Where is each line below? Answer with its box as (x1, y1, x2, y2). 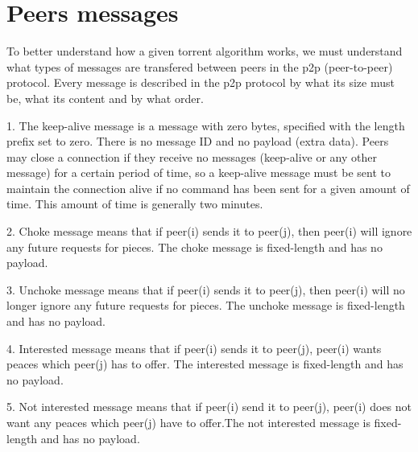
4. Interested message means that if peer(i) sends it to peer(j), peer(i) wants (6, 339, 382, 356)
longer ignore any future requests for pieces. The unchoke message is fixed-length (6, 297, 405, 314)
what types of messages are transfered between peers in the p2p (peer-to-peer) (6, 58, 393, 75)
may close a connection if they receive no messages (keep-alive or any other (6, 148, 377, 165)
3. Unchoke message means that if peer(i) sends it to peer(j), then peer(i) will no (6, 281, 405, 298)
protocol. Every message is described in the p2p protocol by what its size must (6, 74, 395, 91)
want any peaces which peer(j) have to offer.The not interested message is (6, 414, 370, 430)
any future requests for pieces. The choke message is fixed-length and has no (6, 238, 383, 255)
